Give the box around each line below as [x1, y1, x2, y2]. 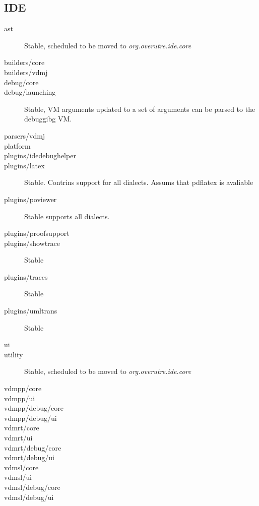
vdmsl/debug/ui [4, 491, 54, 502]
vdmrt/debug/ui [4, 452, 55, 463]
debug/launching [4, 87, 56, 97]
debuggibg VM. [24, 113, 72, 124]
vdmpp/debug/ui [4, 412, 57, 423]
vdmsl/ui [4, 472, 32, 482]
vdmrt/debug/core [4, 442, 61, 453]
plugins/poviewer [4, 194, 57, 204]
